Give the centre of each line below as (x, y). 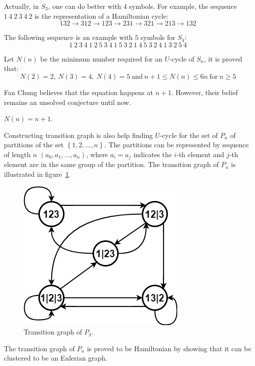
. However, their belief (205, 92)
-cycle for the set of (189, 135)
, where (97, 154)
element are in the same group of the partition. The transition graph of (112, 164)
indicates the (153, 154)
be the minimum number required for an (101, 58)
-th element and (200, 154)
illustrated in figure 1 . (37, 174)
